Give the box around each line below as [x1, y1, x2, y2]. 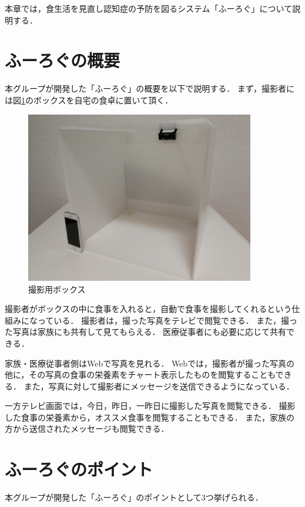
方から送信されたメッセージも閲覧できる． [5, 422, 169, 435]
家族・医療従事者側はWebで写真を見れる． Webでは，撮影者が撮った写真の [5, 357, 295, 369]
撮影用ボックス [28, 283, 86, 295]
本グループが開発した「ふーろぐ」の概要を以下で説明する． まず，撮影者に [5, 82, 295, 95]
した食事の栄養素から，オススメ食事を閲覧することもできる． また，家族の [5, 411, 295, 423]
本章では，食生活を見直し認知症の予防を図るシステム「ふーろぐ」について [5, 2, 293, 14]
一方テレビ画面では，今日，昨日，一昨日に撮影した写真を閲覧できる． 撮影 [5, 399, 296, 412]
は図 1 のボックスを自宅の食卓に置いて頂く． [5, 93, 173, 106]
